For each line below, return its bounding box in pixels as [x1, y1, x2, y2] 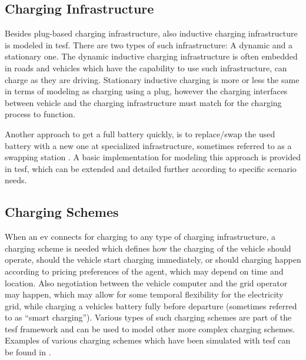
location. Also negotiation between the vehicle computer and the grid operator [5, 276, 288, 289]
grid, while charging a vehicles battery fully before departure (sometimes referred [5, 299, 297, 312]
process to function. [5, 108, 75, 120]
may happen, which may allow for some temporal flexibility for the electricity [5, 288, 284, 300]
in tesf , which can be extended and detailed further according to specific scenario [5, 162, 297, 174]
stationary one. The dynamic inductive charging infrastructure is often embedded [5, 50, 298, 62]
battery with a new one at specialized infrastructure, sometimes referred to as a [5, 139, 292, 151]
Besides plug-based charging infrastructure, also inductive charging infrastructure [5, 27, 298, 39]
